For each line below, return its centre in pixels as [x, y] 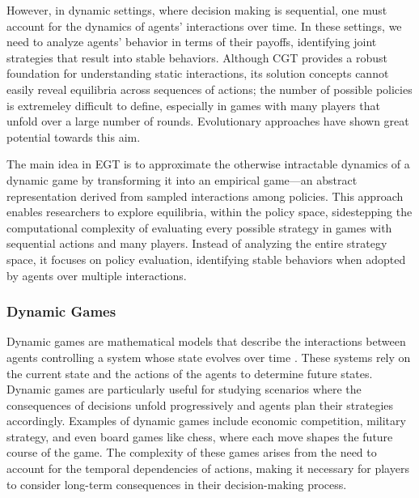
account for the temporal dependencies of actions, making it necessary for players [208, 468]
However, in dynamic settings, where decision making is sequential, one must [197, 10]
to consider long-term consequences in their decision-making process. [177, 484]
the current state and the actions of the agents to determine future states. [190, 373]
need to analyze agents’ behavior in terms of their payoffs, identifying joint [192, 42]
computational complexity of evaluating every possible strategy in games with [199, 227]
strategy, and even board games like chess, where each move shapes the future [200, 436]
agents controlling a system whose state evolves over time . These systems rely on [209, 357]
